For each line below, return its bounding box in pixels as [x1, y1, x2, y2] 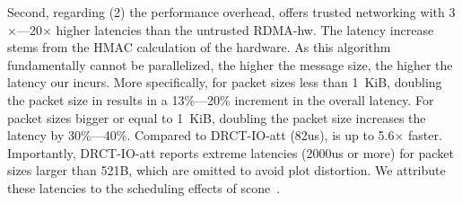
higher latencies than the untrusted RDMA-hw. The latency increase [56, 20, 434, 39]
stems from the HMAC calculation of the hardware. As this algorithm [7, 38, 391, 57]
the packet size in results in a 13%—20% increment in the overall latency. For [7, 90, 434, 109]
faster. [408, 126, 442, 145]
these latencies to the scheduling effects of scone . [7, 178, 281, 197]
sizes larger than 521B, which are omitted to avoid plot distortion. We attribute [7, 161, 446, 180]
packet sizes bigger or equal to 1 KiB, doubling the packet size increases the [7, 108, 426, 127]
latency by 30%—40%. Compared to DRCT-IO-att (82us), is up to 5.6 [7, 126, 395, 145]
